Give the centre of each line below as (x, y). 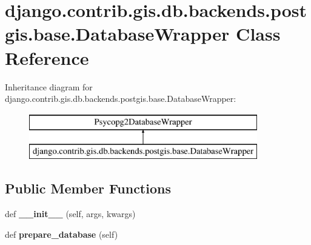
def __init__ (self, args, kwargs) (70, 214)
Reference (47, 57)
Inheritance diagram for (49, 86)
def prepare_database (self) (62, 234)
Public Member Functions (88, 188)
